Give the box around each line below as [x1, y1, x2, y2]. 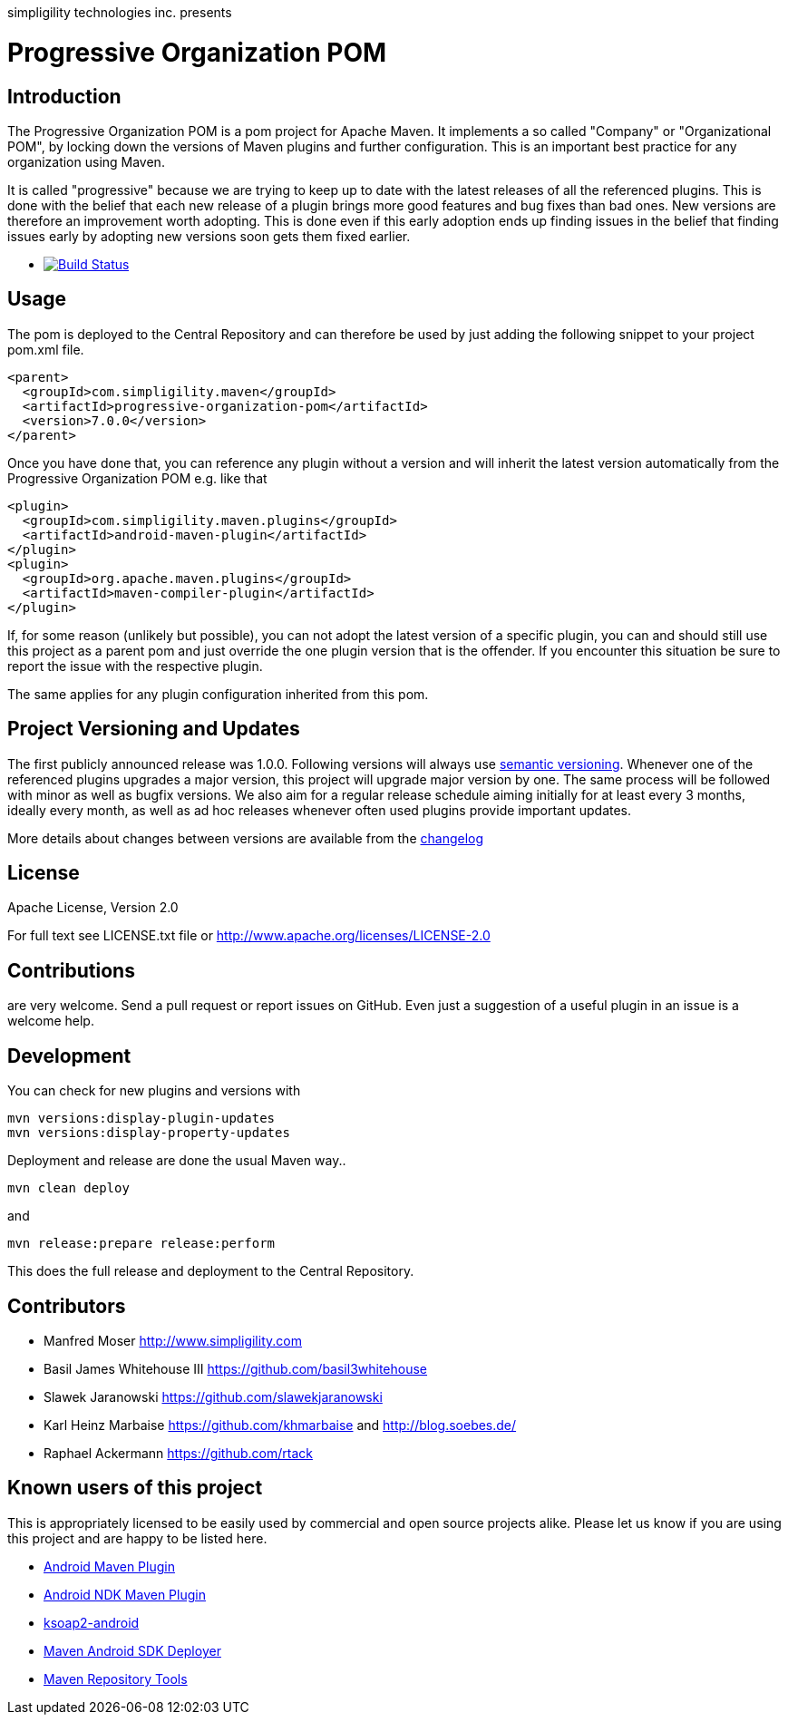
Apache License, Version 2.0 [7, 900, 179, 916]
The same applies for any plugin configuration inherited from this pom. [7, 686, 429, 702]
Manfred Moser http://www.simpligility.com [44, 1332, 302, 1348]
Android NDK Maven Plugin [44, 1586, 206, 1602]
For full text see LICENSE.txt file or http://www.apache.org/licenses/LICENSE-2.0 [7, 928, 491, 944]
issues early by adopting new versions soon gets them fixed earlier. [7, 228, 411, 244]
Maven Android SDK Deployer [44, 1642, 221, 1659]
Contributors [7, 1294, 126, 1318]
